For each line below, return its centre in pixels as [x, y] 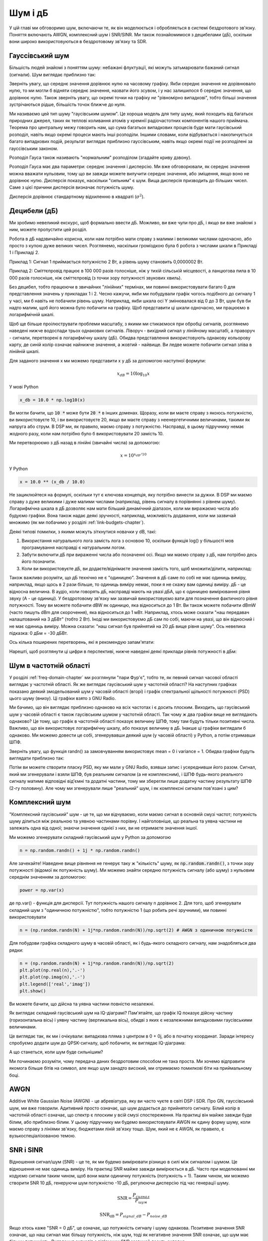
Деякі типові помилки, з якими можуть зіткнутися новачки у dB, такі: [83, 532]
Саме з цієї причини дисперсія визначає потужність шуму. [72, 187]
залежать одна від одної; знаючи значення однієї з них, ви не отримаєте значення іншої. [103, 828]
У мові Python [24, 387]
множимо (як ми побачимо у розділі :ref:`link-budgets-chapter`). [77, 522]
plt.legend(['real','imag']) [55, 984]
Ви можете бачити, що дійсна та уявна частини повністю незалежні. [82, 1004]
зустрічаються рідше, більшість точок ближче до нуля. [67, 105]
